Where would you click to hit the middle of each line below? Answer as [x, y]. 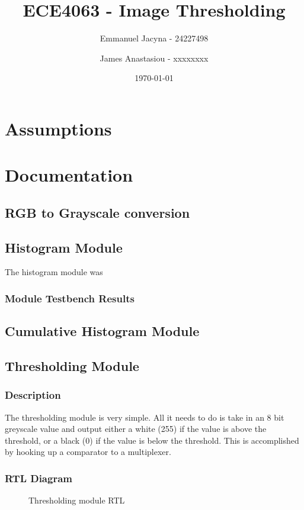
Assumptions [58, 128]
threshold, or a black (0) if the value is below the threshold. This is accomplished [152, 440]
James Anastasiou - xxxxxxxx [154, 58]
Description [33, 395]
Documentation [69, 175]
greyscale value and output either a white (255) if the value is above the [136, 429]
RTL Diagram [39, 478]
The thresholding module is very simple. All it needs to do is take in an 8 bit [145, 417]
